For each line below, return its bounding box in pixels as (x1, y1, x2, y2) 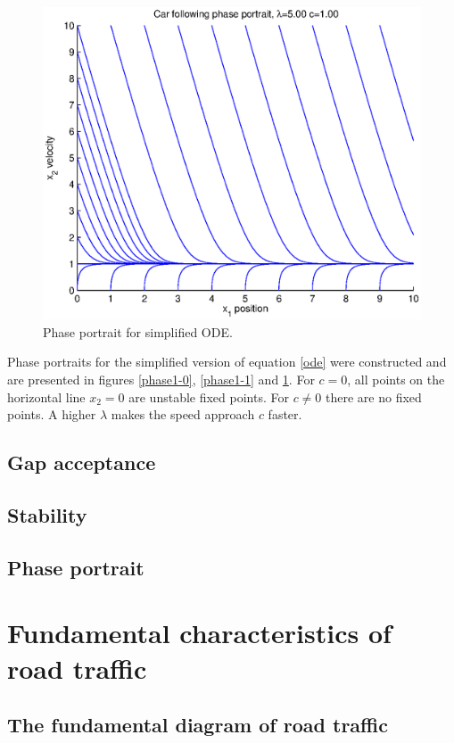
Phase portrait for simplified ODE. (43, 322, 233, 341)
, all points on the (347, 370, 445, 389)
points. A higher (7, 405, 96, 424)
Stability (7, 501, 87, 529)
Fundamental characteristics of (7, 615, 392, 651)
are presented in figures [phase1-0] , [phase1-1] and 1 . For (7, 370, 315, 389)
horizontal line (7, 387, 86, 406)
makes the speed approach (111, 405, 255, 424)
